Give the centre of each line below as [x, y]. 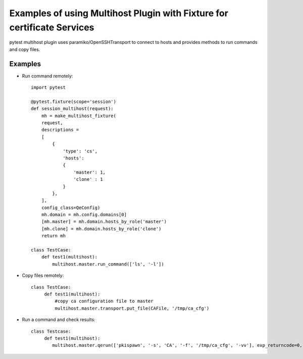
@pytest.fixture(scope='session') [73, 101]
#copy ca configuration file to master [104, 301]
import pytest [48, 88]
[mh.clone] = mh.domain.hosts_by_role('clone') [101, 229]
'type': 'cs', [80, 151]
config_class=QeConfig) [71, 208]
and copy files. [25, 49]
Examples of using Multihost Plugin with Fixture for [119, 13]
